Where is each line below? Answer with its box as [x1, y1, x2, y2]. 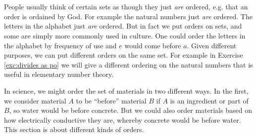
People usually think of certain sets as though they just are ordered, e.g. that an [4, 1, 248, 12]
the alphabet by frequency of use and [4, 40, 117, 50]
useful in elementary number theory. [4, 69, 114, 79]
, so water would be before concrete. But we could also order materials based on [9, 105, 252, 115]
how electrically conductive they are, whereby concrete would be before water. [4, 114, 241, 125]
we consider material [4, 95, 66, 105]
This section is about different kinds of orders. [4, 124, 144, 135]
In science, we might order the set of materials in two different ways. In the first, [4, 85, 249, 96]
